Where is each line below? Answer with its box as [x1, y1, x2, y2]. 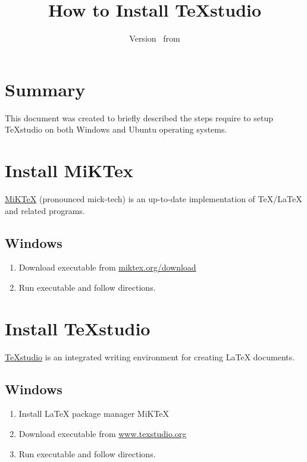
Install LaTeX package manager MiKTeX [18, 407, 170, 420]
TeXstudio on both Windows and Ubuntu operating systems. [5, 123, 227, 136]
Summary [5, 77, 86, 101]
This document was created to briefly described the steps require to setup [5, 111, 273, 124]
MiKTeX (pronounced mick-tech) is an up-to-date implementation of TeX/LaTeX [5, 192, 302, 205]
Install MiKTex [5, 158, 133, 183]
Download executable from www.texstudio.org [18, 428, 187, 440]
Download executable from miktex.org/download [18, 261, 196, 274]
